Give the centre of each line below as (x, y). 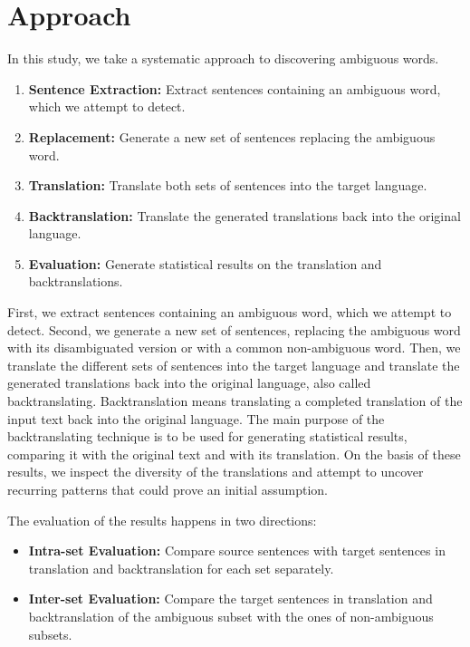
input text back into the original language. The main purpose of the (196, 418)
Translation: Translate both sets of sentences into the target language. (228, 185)
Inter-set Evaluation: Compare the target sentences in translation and (230, 599)
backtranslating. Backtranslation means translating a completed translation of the (235, 401)
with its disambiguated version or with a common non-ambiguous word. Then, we (234, 348)
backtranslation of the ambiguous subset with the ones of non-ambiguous (231, 616)
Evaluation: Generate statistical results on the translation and (205, 263)
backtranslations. (76, 281)
